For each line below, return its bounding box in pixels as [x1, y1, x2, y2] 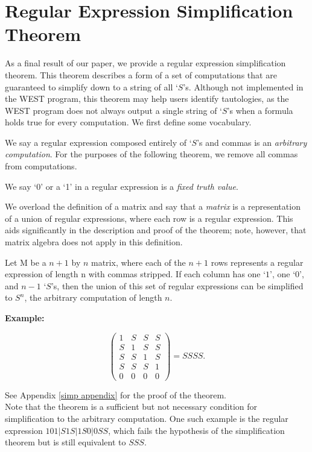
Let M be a [5, 256, 46, 268]
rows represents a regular [211, 256, 304, 268]
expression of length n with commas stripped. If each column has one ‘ [5, 268, 266, 280]
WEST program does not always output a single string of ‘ [5, 104, 222, 116]
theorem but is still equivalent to [5, 436, 126, 448]
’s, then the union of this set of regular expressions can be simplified [51, 279, 304, 292]
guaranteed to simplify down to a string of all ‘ [5, 80, 178, 93]
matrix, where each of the [91, 256, 186, 268]
